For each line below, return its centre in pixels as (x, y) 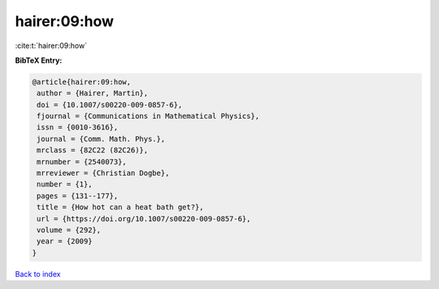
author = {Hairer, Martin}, (93, 93)
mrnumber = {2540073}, (82, 162)
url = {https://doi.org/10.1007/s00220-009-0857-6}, (144, 219)
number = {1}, (65, 184)
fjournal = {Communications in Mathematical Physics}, (148, 116)
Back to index (38, 274)
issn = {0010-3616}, (78, 127)
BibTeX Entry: (39, 60)
